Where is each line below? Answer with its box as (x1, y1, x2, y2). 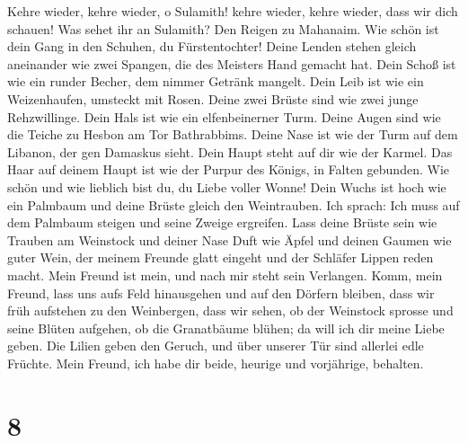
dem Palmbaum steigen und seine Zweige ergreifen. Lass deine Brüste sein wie (7, 213, 437, 232)
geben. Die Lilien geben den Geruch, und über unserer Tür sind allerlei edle (7, 336, 424, 355)
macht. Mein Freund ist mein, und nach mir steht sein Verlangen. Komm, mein (7, 265, 443, 284)
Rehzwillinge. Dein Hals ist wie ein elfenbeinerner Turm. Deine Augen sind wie (7, 107, 441, 126)
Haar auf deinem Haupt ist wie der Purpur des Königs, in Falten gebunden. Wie (7, 160, 449, 179)
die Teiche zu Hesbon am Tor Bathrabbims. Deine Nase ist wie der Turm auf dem (7, 125, 458, 144)
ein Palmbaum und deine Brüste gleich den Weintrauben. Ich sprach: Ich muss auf (7, 195, 460, 214)
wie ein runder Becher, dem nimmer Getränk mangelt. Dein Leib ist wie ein (7, 72, 424, 91)
